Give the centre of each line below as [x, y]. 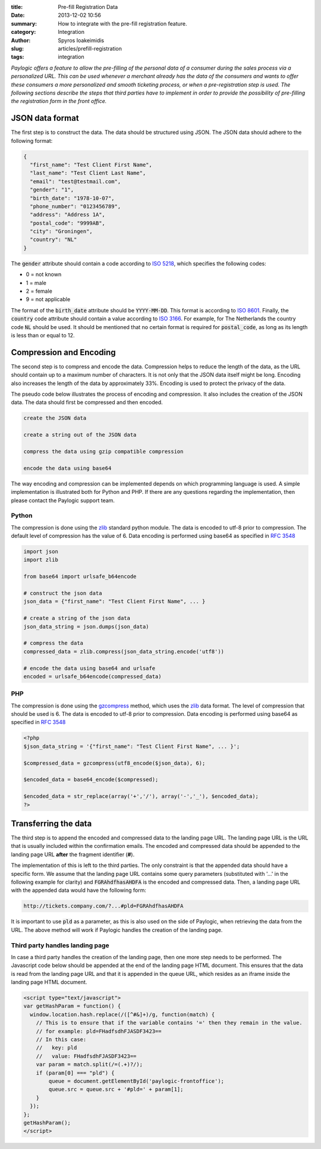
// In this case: [61, 1039]
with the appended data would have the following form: [79, 890]
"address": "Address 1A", [67, 215]
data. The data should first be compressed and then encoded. [87, 402]
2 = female [39, 291]
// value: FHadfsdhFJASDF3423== [86, 1056]
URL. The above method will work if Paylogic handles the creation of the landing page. [117, 930]
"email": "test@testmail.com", [75, 181]
